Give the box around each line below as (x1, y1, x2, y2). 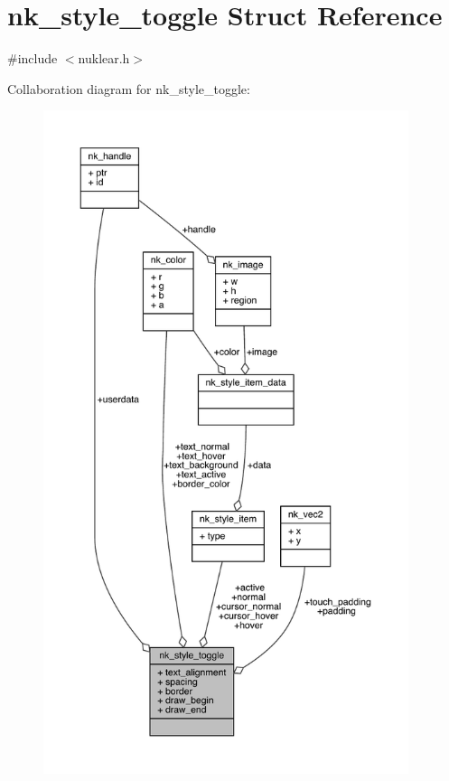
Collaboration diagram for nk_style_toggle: (7, 79, 250, 98)
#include (7, 49, 58, 68)
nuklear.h (78, 49, 130, 68)
